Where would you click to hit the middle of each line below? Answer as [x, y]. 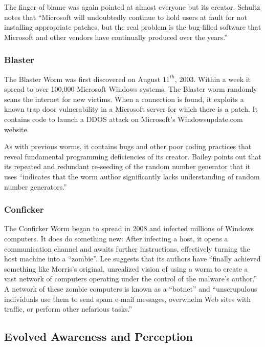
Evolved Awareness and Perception [98, 336]
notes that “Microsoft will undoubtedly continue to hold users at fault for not [126, 17]
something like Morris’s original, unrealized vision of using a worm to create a [126, 268]
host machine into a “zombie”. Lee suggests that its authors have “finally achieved [132, 259]
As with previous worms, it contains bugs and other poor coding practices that [128, 146]
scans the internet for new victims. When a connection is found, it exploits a [124, 99]
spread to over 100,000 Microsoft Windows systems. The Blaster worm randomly [131, 89]
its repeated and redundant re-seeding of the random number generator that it [127, 166]
